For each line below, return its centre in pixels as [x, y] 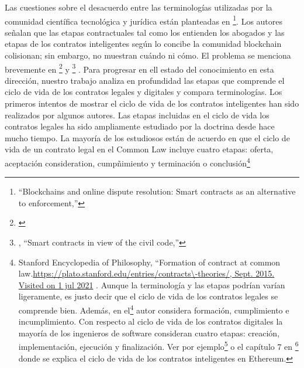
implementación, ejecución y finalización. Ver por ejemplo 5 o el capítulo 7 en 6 [158, 346]
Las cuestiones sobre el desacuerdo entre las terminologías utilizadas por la [139, 7]
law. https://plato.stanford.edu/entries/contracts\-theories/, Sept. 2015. [146, 273]
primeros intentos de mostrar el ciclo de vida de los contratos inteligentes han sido [152, 103]
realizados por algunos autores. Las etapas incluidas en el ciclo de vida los [137, 115]
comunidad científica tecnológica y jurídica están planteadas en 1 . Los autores [144, 20]
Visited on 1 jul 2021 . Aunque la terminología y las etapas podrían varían [152, 284]
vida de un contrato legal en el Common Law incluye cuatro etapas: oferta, [139, 149]
